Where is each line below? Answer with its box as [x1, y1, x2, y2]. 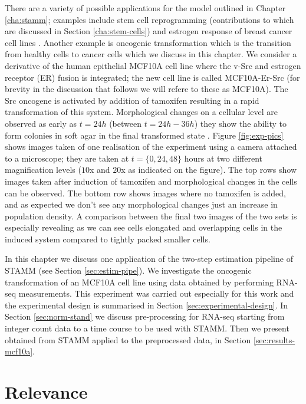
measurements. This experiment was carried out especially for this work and [18, 287, 294, 300]
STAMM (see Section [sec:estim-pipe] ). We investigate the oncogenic [5, 264, 252, 277]
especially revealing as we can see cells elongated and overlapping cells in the [5, 221, 282, 234]
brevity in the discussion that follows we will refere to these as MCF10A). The [5, 83, 288, 95]
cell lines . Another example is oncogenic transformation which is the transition [5, 36, 291, 48]
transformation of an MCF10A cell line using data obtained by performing [5, 275, 274, 288]
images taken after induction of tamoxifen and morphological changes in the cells [5, 175, 297, 187]
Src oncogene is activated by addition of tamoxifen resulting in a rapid [5, 94, 259, 106]
